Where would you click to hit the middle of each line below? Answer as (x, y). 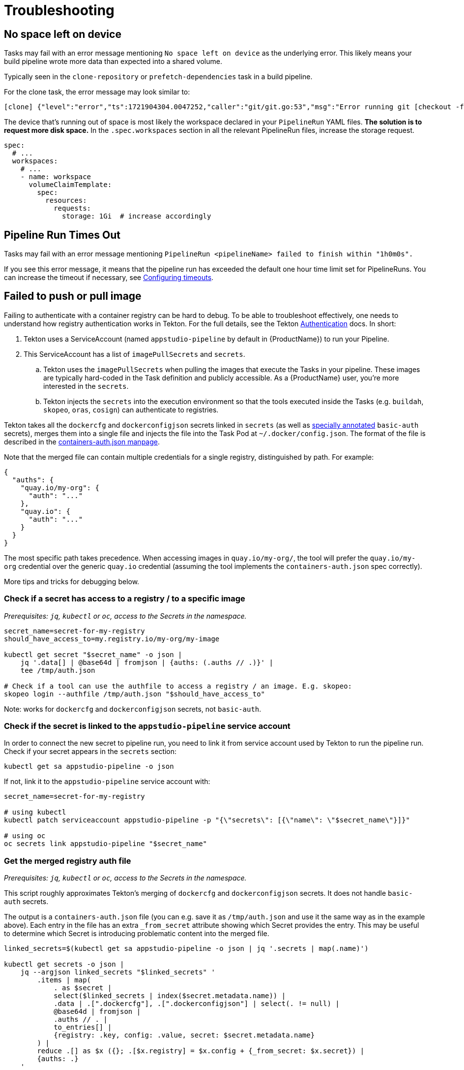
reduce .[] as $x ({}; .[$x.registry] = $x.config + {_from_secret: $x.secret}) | (201, 1051)
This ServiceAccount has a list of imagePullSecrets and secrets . (134, 354)
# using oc (25, 836)
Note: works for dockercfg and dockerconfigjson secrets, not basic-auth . (133, 709)
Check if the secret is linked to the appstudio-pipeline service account (147, 726)
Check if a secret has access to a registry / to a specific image (125, 599)
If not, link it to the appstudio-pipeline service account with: (107, 782)
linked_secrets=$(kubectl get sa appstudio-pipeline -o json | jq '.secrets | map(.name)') (186, 949)
